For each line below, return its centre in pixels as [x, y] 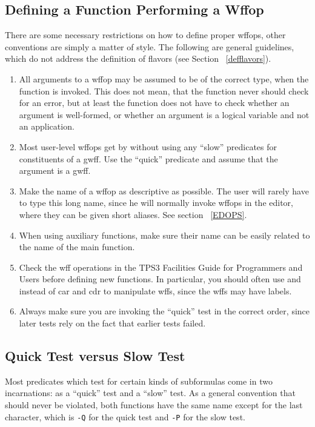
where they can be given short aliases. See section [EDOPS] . [133, 214]
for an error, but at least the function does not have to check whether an [154, 103]
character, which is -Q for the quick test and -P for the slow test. [125, 416]
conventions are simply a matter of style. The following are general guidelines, [150, 46]
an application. [47, 126]
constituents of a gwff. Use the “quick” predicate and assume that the [148, 158]
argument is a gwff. [55, 170]
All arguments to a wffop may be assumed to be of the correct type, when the [164, 78]
